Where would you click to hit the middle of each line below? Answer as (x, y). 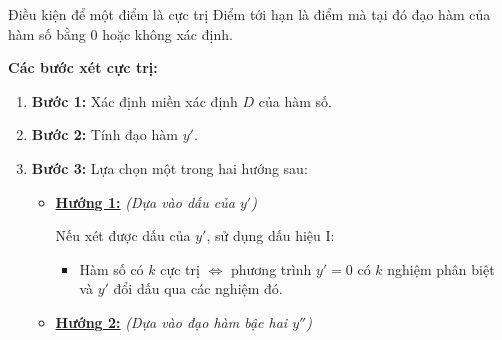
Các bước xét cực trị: (83, 67)
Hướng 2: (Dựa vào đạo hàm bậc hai (171, 321)
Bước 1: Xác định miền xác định (134, 100)
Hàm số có (111, 268)
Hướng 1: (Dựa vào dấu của (145, 201)
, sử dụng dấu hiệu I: (270, 235)
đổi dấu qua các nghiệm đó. (198, 288)
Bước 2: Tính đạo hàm (104, 134)
